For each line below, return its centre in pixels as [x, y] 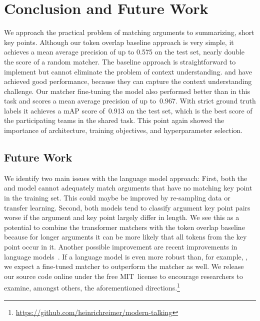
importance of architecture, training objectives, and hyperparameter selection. [123, 130]
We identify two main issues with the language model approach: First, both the [126, 178]
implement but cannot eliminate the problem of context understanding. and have [128, 71]
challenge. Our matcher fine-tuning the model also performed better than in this [127, 91]
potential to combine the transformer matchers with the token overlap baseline [124, 227]
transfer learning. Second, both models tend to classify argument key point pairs [127, 207]
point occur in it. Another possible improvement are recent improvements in [121, 247]
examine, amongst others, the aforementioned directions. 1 [92, 287]
